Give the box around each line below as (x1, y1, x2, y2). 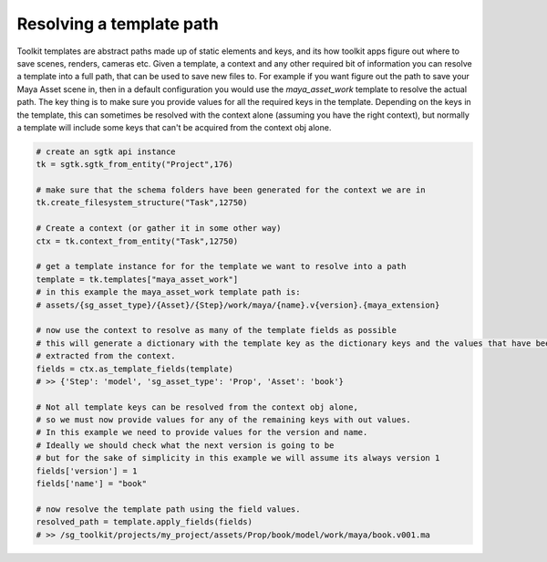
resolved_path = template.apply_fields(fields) (36, 516, 253, 527)
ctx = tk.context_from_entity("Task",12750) (36, 235, 239, 246)
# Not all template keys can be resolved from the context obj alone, (36, 401, 359, 412)
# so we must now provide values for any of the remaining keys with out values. (36, 415, 412, 425)
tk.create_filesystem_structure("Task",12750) (36, 197, 248, 208)
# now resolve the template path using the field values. (36, 504, 301, 515)
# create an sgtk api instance (36, 146, 177, 157)
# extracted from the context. (36, 351, 177, 361)
